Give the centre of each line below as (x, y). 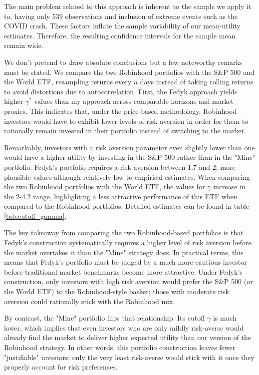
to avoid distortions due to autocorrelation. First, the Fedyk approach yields (121, 91)
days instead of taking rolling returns (197, 82)
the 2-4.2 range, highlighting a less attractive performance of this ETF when (121, 196)
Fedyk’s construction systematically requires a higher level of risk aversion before (128, 242)
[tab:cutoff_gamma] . (35, 215)
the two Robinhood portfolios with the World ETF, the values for (105, 187)
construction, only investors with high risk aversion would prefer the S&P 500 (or (129, 281)
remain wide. (24, 45)
